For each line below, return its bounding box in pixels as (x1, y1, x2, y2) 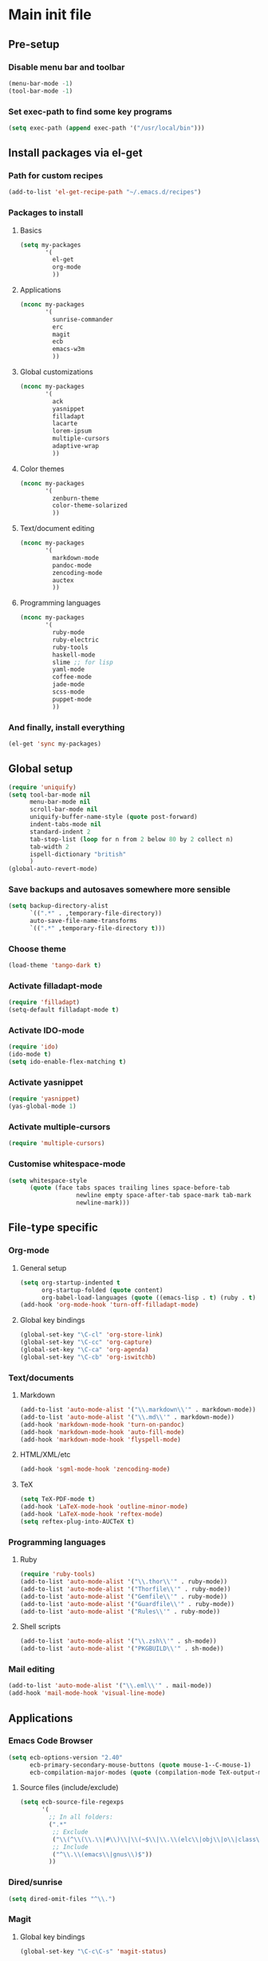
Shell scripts (19, 1622, 61, 1632)
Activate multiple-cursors (8, 1121, 111, 1132)
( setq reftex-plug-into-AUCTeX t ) (19, 1517, 135, 1525)
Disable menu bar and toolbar (8, 62, 125, 73)
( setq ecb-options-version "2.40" (8, 1753, 124, 1761)
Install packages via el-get (8, 146, 143, 160)
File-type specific (8, 1221, 98, 1235)
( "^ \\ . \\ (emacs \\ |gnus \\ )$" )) (52, 1850, 153, 1859)
